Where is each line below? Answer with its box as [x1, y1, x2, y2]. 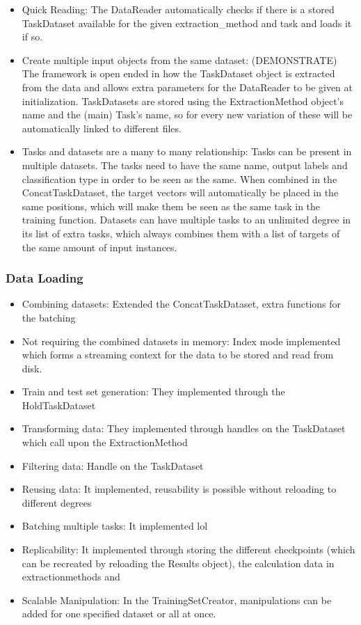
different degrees [22, 495, 92, 509]
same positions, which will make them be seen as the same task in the [22, 198, 321, 213]
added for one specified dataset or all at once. [22, 606, 216, 621]
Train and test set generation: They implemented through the [22, 384, 285, 399]
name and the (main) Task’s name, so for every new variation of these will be [22, 107, 353, 122]
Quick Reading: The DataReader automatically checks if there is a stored [22, 2, 335, 16]
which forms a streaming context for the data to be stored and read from [22, 347, 334, 362]
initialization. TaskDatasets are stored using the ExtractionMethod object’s [22, 93, 344, 108]
